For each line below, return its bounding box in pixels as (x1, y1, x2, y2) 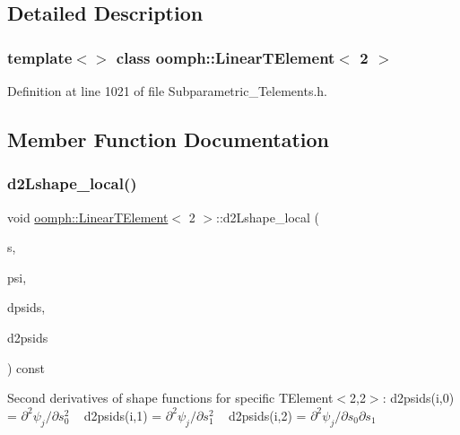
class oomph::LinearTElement (116, 46, 335, 68)
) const (7, 358, 46, 377)
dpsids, (7, 298, 46, 317)
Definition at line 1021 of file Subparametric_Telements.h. (7, 82, 327, 100)
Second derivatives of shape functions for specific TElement (7, 388, 334, 407)
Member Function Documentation (7, 125, 330, 152)
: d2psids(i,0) (382, 388, 455, 407)
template (7, 46, 73, 68)
